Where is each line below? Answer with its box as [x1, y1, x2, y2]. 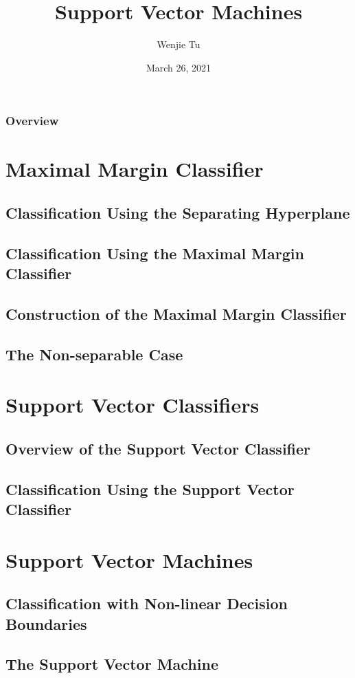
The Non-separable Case [5, 343, 183, 364]
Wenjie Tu [157, 37, 201, 52]
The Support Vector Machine [5, 653, 218, 675]
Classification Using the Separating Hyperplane [5, 202, 350, 223]
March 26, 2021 [146, 60, 211, 74]
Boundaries [5, 613, 87, 634]
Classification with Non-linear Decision [5, 593, 288, 614]
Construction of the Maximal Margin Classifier [5, 303, 347, 324]
